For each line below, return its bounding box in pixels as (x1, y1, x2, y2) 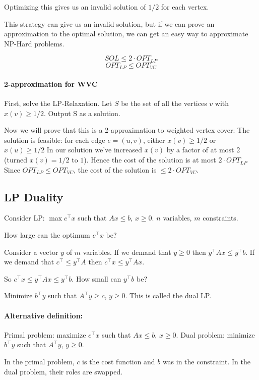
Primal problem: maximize (4, 329, 86, 340)
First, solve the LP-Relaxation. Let (4, 98, 112, 108)
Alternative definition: (4, 310, 83, 320)
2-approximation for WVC (4, 78, 98, 89)
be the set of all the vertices (121, 98, 207, 108)
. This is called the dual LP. (125, 290, 212, 301)
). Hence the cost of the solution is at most (84, 154, 216, 165)
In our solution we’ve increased (46, 144, 143, 155)
